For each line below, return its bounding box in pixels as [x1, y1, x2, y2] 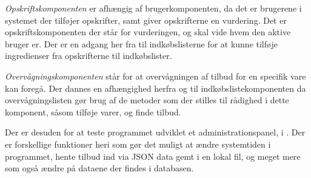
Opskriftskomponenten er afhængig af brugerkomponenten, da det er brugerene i [5, 2, 302, 14]
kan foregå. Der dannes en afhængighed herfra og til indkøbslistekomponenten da [5, 81, 306, 94]
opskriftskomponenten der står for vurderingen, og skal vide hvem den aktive [5, 26, 291, 38]
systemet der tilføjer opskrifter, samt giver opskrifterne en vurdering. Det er [5, 13, 287, 26]
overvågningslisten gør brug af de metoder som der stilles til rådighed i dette [5, 94, 289, 106]
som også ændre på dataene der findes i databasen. [5, 162, 194, 174]
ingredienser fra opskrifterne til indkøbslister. [5, 49, 172, 62]
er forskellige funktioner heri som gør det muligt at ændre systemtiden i [5, 137, 271, 150]
